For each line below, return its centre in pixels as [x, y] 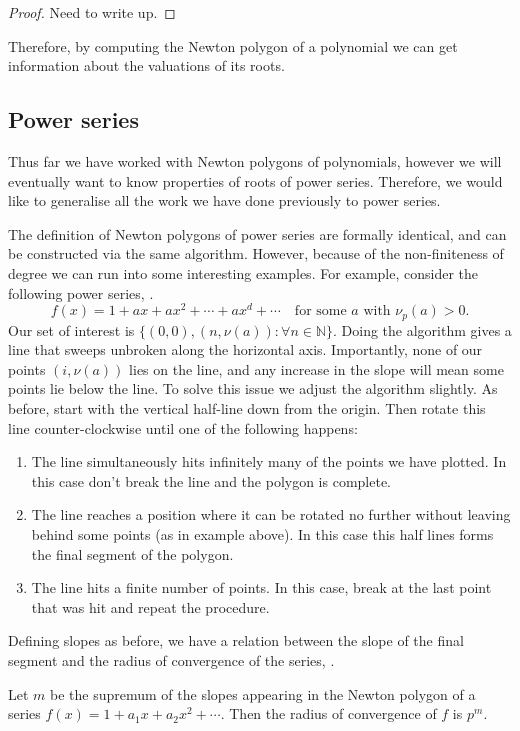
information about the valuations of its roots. [146, 65]
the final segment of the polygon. [132, 553]
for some [320, 311]
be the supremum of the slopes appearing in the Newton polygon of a [263, 693]
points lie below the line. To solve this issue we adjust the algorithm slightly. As [253, 388]
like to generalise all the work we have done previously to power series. [224, 200]
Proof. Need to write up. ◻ [92, 12]
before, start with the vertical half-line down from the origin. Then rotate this [247, 408]
